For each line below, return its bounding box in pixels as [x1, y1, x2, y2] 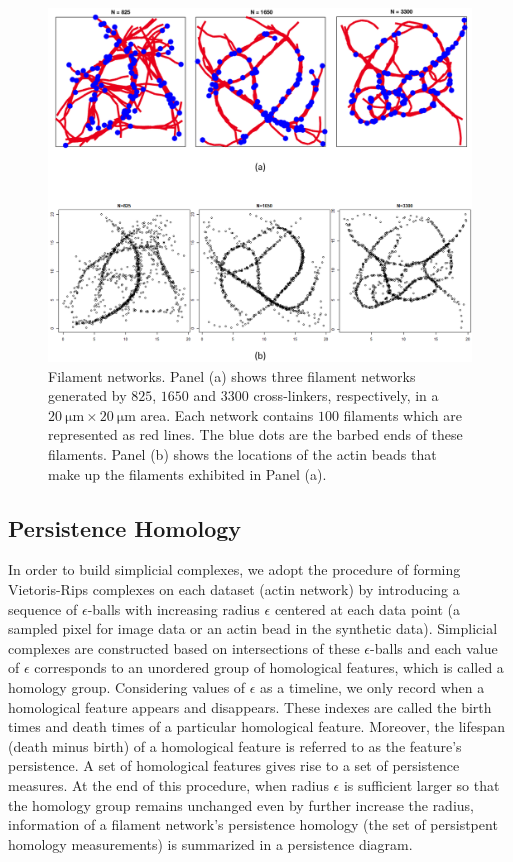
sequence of [8, 598, 78, 619]
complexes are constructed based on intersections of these [8, 637, 360, 658]
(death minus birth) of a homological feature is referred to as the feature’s [8, 735, 462, 756]
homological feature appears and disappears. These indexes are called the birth [8, 696, 492, 717]
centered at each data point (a [274, 598, 461, 619]
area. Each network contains [140, 404, 314, 425]
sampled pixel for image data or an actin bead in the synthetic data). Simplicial [8, 618, 498, 639]
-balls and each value [370, 637, 498, 658]
